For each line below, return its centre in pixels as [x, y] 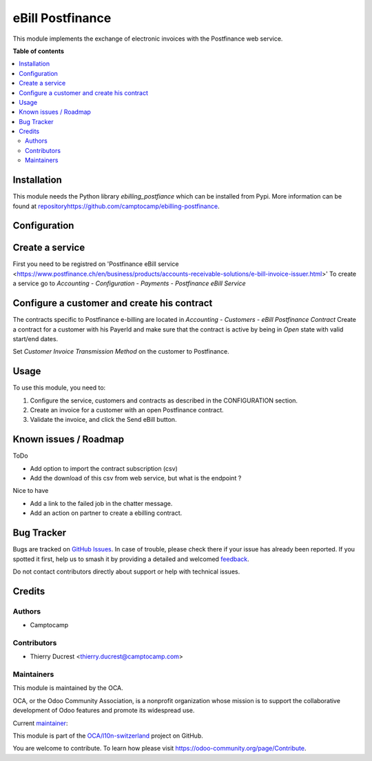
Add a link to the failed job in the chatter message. [101, 503]
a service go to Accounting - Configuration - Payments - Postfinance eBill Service [129, 283]
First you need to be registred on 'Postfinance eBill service [96, 264]
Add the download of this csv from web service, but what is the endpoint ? [136, 478]
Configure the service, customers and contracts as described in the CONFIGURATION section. [164, 400]
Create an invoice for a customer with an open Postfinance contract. [127, 410]
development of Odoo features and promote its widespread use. [104, 711]
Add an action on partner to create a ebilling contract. [106, 513]
